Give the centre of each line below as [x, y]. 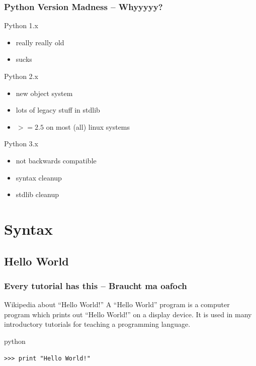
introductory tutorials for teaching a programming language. [97, 324]
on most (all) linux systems [88, 126]
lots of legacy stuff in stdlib [58, 110]
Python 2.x [21, 76]
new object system [44, 93]
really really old [40, 42]
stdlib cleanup [37, 194]
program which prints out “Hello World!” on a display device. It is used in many [128, 314]
